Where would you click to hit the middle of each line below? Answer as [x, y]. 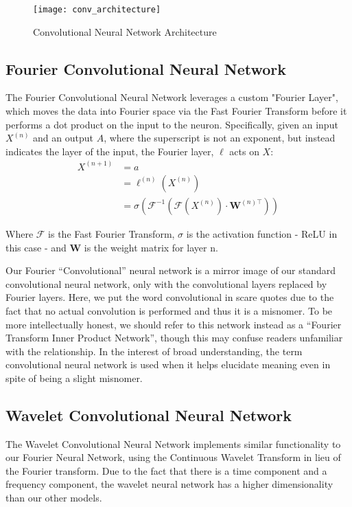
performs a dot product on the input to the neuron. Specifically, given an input [172, 124]
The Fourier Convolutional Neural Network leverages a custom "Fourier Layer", [172, 97]
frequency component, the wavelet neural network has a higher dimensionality [169, 484]
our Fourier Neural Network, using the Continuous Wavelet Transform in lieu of [173, 457]
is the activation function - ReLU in [262, 233]
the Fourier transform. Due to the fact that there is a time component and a [166, 470]
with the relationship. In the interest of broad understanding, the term [154, 351]
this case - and [36, 247]
